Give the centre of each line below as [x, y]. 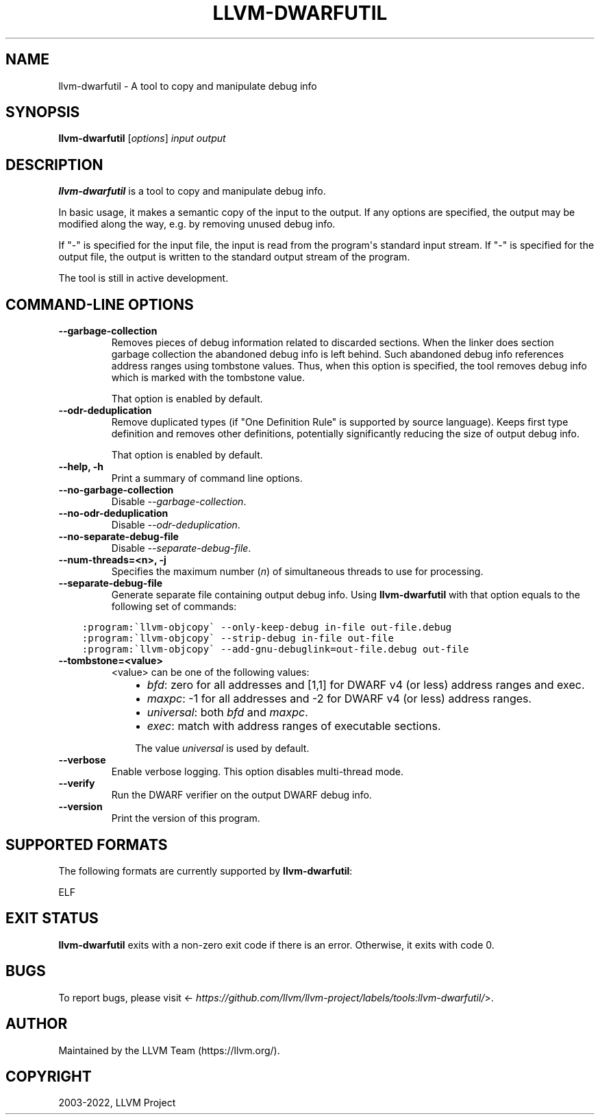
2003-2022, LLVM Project [117, 1103]
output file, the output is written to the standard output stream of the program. [234, 257]
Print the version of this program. [186, 818]
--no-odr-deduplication [113, 513]
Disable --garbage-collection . [179, 502]
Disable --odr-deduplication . [176, 525]
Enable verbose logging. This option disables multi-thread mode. [258, 772]
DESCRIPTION [54, 165]
